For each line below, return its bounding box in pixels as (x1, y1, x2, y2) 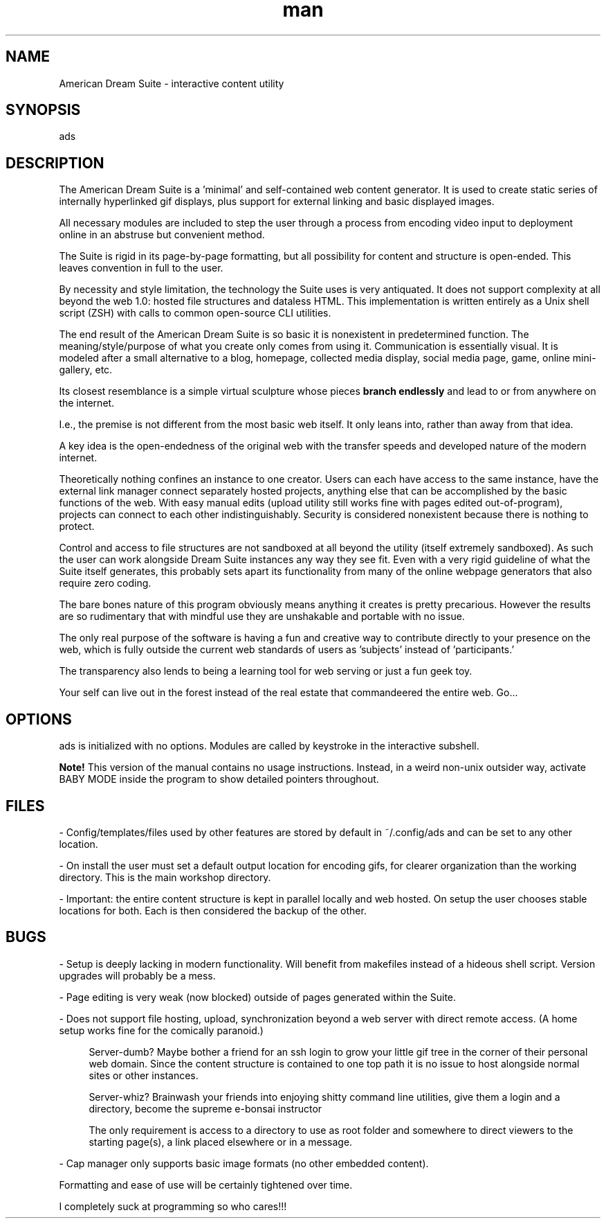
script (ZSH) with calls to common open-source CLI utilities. (59, 307, 331, 319)
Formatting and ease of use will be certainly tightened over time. (59, 1178, 353, 1191)
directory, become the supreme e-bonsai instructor (89, 1102, 322, 1115)
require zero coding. (59, 577, 151, 589)
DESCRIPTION (6, 154, 104, 172)
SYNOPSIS (6, 101, 81, 119)
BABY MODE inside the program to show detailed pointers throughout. (59, 773, 379, 786)
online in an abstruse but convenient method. (59, 229, 265, 241)
